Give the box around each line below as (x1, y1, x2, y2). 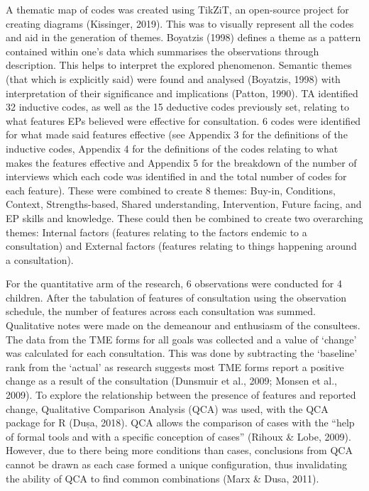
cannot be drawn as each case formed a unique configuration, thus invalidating (6, 457, 348, 471)
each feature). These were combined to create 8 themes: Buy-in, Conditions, (6, 182, 336, 197)
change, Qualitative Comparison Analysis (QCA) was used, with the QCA (6, 401, 329, 416)
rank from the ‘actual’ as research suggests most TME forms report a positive (6, 359, 344, 374)
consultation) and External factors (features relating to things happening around (6, 238, 357, 253)
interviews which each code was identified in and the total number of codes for (6, 169, 347, 184)
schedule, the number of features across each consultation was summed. (6, 304, 316, 319)
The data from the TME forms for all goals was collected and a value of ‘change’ (6, 331, 357, 346)
